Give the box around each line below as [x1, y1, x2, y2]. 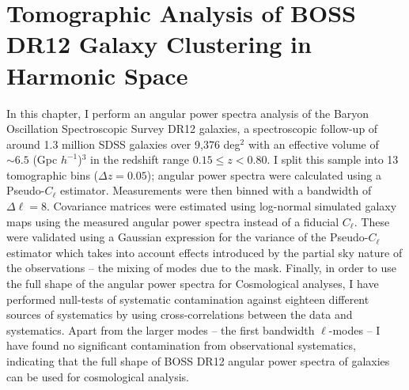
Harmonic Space [6, 59, 188, 91]
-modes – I [328, 321, 381, 338]
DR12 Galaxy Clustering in [6, 28, 312, 60]
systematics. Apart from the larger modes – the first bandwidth [6, 321, 315, 338]
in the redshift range [90, 151, 190, 168]
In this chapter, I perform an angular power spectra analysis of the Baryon [6, 104, 369, 121]
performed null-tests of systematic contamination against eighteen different [6, 290, 369, 307]
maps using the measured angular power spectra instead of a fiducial [6, 213, 339, 229]
